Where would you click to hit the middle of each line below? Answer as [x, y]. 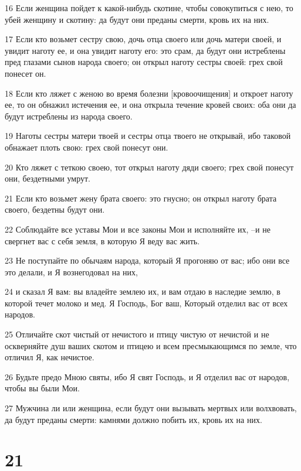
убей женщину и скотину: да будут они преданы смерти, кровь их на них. [137, 19]
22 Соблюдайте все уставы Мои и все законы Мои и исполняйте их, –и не [138, 229]
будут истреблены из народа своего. [69, 116]
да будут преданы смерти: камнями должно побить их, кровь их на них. [133, 419]
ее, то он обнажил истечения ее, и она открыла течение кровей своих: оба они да [150, 105]
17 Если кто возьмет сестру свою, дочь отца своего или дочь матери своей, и [143, 39]
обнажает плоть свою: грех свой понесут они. [87, 147]
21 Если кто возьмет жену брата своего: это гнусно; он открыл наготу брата [141, 198]
